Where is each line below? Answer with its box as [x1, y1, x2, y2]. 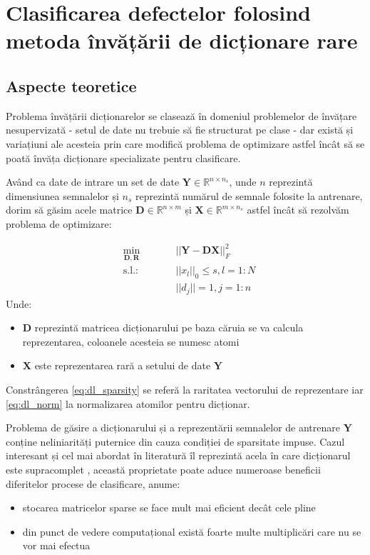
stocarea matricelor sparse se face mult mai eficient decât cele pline [22, 500, 316, 515]
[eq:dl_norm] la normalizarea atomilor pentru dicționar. [6, 396, 250, 411]
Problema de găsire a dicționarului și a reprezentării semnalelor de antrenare [6, 420, 340, 435]
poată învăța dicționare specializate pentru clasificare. [6, 150, 241, 165]
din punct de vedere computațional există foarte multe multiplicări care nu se [22, 524, 361, 539]
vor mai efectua [22, 538, 91, 553]
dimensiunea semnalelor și [6, 188, 119, 203]
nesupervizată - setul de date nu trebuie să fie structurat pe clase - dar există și [6, 122, 354, 137]
